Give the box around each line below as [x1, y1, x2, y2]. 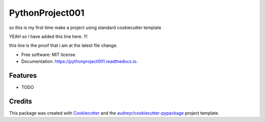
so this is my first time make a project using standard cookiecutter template [9, 25, 161, 30]
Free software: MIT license [21, 52, 76, 58]
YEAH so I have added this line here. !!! [9, 33, 88, 39]
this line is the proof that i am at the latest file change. [9, 42, 118, 49]
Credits [9, 97, 32, 105]
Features [9, 71, 37, 80]
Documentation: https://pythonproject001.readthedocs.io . [21, 59, 138, 64]
